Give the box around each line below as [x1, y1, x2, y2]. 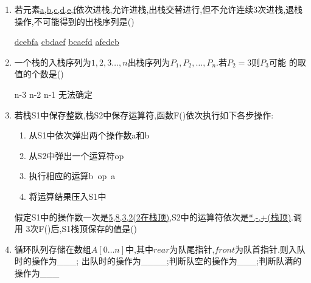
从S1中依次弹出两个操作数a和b [29, 129, 150, 141]
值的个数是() [14, 67, 64, 80]
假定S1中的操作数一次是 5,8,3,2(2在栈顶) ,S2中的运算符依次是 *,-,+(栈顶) [14, 210, 292, 223]
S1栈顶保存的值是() [61, 222, 138, 235]
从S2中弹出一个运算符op [29, 149, 124, 162]
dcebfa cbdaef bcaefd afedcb [14, 35, 119, 48]
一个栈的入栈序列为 [14, 55, 91, 68]
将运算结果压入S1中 [29, 189, 107, 202]
